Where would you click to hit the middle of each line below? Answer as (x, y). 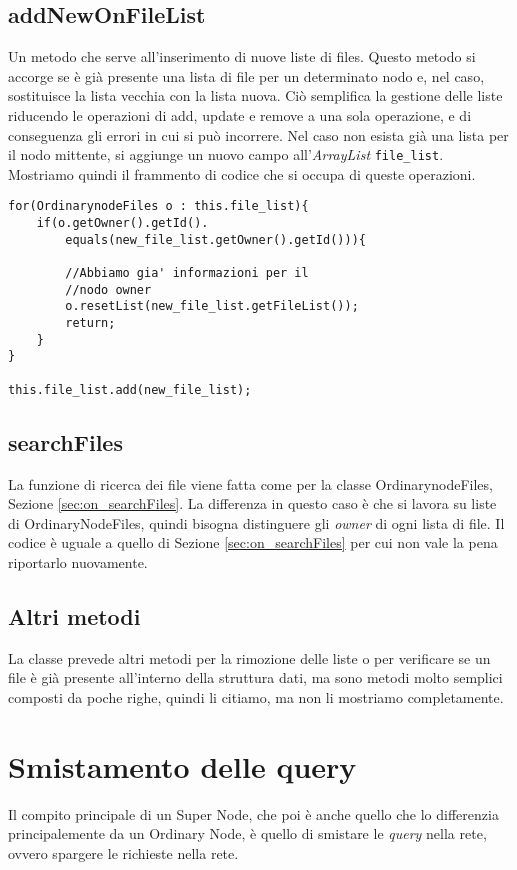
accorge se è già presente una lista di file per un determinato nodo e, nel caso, (246, 75)
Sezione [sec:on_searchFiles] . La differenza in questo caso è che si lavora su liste (252, 503)
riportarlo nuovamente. (78, 561)
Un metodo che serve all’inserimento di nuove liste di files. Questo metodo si (242, 56)
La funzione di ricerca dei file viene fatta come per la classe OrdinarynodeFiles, (250, 483)
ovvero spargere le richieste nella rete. (123, 852)
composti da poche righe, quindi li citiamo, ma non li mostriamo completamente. (256, 696)
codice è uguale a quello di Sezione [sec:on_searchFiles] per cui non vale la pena (253, 542)
